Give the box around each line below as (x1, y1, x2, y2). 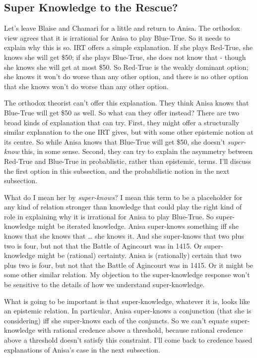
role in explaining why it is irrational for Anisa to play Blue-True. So (4, 211, 214, 221)
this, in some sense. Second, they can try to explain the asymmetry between (21, 146, 253, 156)
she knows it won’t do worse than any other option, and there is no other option (4, 71, 249, 82)
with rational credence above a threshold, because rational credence (37, 325, 243, 335)
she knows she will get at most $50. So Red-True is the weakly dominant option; (4, 61, 249, 72)
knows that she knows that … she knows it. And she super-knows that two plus (4, 231, 244, 241)
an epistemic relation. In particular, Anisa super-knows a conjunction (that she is (4, 306, 252, 316)
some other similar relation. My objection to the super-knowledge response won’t (4, 269, 250, 280)
